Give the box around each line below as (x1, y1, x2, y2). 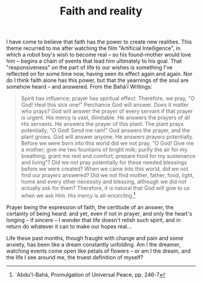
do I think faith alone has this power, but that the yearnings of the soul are (6, 77, 189, 84)
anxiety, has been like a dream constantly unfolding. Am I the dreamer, (6, 241, 181, 248)
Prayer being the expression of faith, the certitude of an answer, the (6, 203, 174, 210)
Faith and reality (60, 4, 142, 18)
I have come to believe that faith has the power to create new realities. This (6, 38, 192, 46)
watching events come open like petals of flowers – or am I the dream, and (6, 247, 191, 254)
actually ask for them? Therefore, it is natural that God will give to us (20, 185, 191, 192)
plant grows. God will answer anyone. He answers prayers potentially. (20, 133, 194, 140)
